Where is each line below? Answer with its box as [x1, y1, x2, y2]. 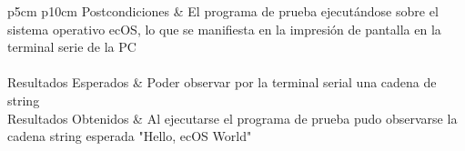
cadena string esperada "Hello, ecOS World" [7, 126, 252, 146]
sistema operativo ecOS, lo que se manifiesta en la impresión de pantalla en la [7, 19, 441, 38]
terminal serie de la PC [7, 37, 136, 56]
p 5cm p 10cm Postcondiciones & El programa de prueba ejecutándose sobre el [7, 2, 439, 20]
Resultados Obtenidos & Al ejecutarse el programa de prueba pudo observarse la [7, 108, 458, 127]
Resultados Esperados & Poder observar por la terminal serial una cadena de [7, 73, 437, 92]
